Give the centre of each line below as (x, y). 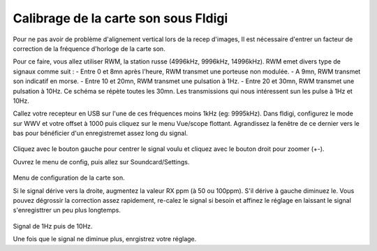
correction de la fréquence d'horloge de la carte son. (89, 48)
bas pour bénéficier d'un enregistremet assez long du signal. (101, 134)
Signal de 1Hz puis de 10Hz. (53, 226)
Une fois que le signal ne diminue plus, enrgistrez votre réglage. (105, 239)
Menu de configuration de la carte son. (69, 178)
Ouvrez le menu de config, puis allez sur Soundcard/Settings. (101, 162)
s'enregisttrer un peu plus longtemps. (67, 210)
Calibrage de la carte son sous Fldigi (120, 18)
